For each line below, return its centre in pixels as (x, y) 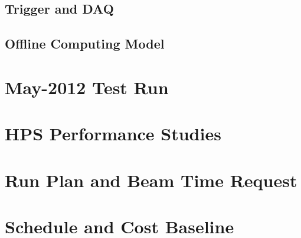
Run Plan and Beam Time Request (151, 180)
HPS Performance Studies (113, 134)
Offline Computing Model (85, 44)
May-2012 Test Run (87, 87)
